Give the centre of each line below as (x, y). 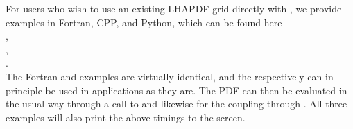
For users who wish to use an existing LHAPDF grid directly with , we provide (174, 8)
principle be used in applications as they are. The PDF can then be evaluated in (176, 90)
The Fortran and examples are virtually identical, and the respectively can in (170, 76)
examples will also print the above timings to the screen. (126, 117)
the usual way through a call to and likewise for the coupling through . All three (176, 104)
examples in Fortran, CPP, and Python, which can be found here (144, 22)
